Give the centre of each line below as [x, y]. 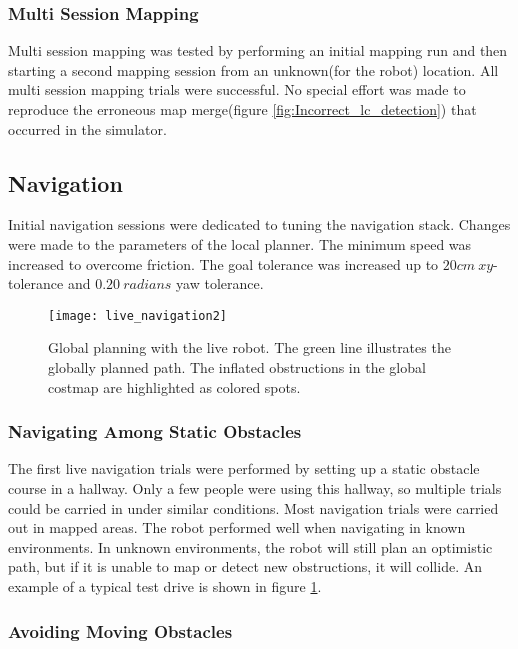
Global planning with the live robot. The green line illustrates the [249, 347]
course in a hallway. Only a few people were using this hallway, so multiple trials [255, 488]
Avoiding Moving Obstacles [120, 630]
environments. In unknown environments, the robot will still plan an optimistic [250, 546]
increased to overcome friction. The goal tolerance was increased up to [223, 263]
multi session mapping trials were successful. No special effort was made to [237, 89]
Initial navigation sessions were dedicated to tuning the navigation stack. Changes [259, 224]
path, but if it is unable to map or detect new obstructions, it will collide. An [245, 566]
